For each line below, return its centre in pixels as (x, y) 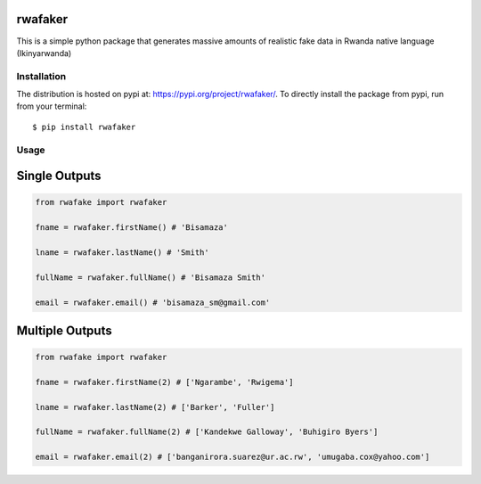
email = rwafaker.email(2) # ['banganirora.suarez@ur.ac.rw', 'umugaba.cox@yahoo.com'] (232, 457)
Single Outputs (59, 176)
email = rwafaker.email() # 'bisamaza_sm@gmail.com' (153, 302)
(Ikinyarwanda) (44, 53)
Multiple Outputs (64, 330)
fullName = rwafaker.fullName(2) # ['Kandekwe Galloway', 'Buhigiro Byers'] (207, 432)
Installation (41, 76)
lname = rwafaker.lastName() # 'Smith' (122, 252)
